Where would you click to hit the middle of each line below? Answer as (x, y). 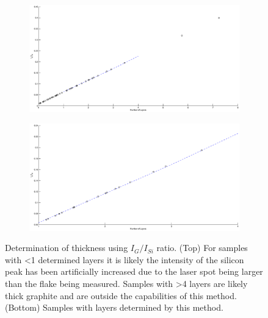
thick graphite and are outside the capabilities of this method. (121, 295)
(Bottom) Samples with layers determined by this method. (114, 307)
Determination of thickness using (67, 248)
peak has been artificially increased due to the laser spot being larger (134, 271)
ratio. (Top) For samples (202, 248)
